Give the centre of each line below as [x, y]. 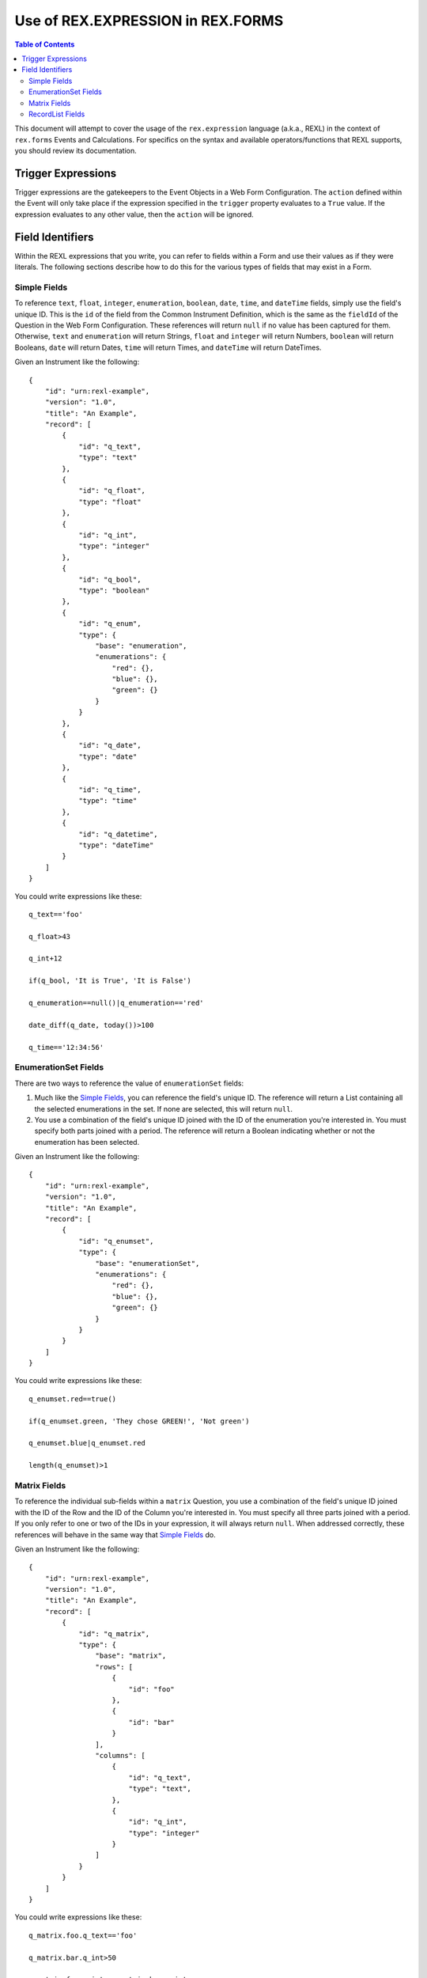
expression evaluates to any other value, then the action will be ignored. [134, 214]
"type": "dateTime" [116, 845]
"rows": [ [114, 1667]
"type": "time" [108, 801]
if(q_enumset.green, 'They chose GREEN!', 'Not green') [139, 1421]
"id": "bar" [152, 1722]
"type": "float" [110, 502]
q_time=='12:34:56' [66, 1047]
